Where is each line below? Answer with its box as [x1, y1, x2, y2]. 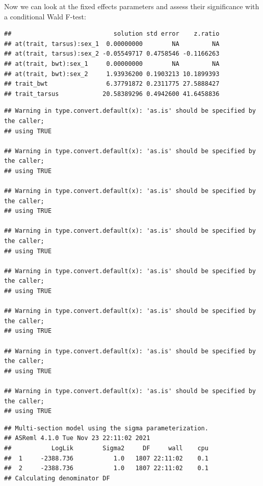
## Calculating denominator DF [4, 474, 110, 482]
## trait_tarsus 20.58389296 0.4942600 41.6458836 [4, 90, 220, 98]
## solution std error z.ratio [4, 30, 220, 38]
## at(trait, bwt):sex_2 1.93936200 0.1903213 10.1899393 [4, 70, 220, 78]
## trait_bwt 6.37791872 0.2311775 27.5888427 [4, 80, 220, 88]
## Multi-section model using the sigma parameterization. [4, 424, 208, 432]
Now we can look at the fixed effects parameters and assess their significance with [4, 1, 259, 11]
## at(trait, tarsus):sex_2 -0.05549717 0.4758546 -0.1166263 [4, 50, 220, 58]
